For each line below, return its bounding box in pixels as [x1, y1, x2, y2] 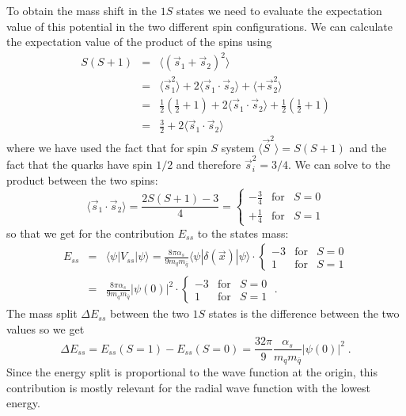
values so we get [6, 320, 85, 337]
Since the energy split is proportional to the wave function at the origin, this [6, 364, 378, 380]
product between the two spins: [6, 171, 158, 188]
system [221, 139, 255, 155]
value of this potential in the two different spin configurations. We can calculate [6, 17, 393, 34]
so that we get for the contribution [6, 224, 175, 241]
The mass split [6, 305, 78, 322]
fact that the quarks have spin [6, 156, 153, 173]
